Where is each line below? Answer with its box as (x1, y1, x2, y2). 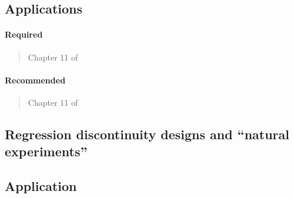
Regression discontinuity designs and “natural (5, 125, 290, 143)
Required (5, 28, 43, 41)
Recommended (5, 73, 66, 86)
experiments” (5, 142, 88, 160)
